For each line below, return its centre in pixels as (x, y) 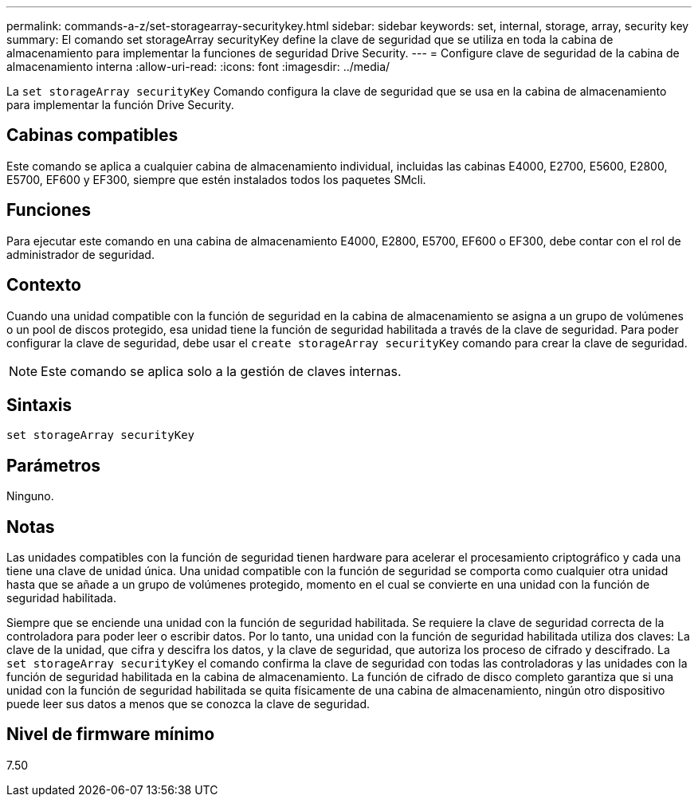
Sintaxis (39, 405)
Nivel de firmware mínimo (111, 734)
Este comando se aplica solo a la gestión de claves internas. (221, 371)
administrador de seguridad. (80, 254)
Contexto (44, 285)
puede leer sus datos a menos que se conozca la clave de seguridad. (188, 704)
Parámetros (54, 465)
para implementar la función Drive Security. (120, 105)
